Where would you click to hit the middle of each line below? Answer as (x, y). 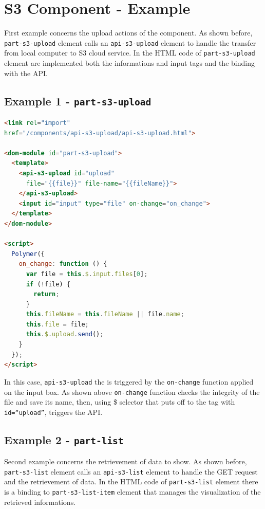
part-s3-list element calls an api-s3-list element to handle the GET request (131, 471)
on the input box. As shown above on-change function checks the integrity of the (132, 392)
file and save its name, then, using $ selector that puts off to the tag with (120, 402)
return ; (46, 294)
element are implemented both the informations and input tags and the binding (129, 63)
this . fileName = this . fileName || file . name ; (105, 314)
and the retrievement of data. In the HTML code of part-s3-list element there (131, 481)
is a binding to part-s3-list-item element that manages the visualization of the (132, 492)
